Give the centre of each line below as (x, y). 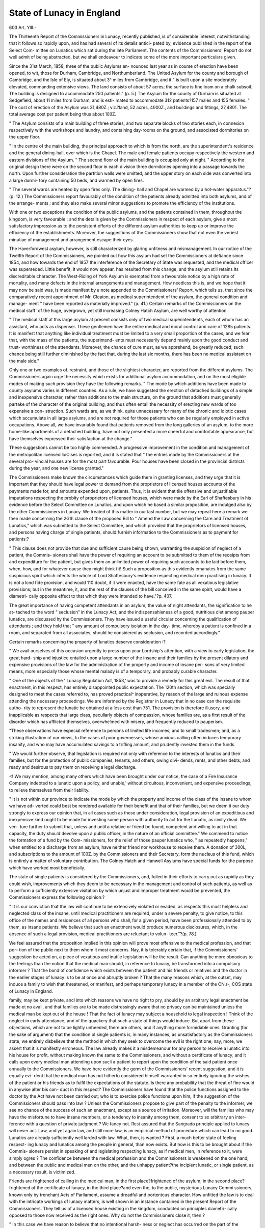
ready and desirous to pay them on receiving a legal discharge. (73, 767)
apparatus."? (238, 190)
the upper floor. (25, 137)
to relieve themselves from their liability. (49, 790)
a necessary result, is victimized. (42, 1172)
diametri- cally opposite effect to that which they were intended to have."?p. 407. (91, 596)
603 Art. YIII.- (23, 28)
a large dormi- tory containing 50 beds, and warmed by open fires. (77, 180)
